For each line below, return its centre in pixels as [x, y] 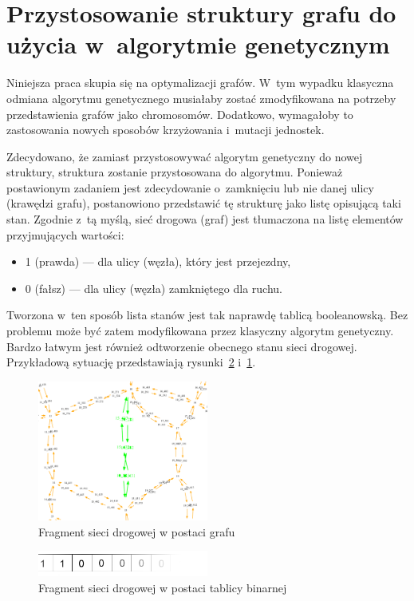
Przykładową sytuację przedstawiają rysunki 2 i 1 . [131, 362]
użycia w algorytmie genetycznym [198, 44]
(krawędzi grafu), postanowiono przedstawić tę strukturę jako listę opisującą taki [204, 203]
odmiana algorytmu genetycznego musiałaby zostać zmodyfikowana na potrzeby [201, 98]
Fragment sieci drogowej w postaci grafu [137, 531]
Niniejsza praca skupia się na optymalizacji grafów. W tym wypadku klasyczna [200, 83]
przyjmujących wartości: [65, 234]
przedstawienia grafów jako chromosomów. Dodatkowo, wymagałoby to [180, 114]
